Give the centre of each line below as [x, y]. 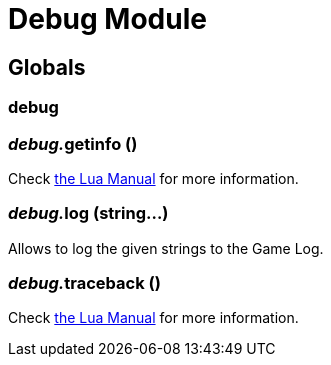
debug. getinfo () [73, 143]
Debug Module [107, 19]
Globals [47, 67]
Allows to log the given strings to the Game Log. [166, 248]
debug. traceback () [84, 283]
